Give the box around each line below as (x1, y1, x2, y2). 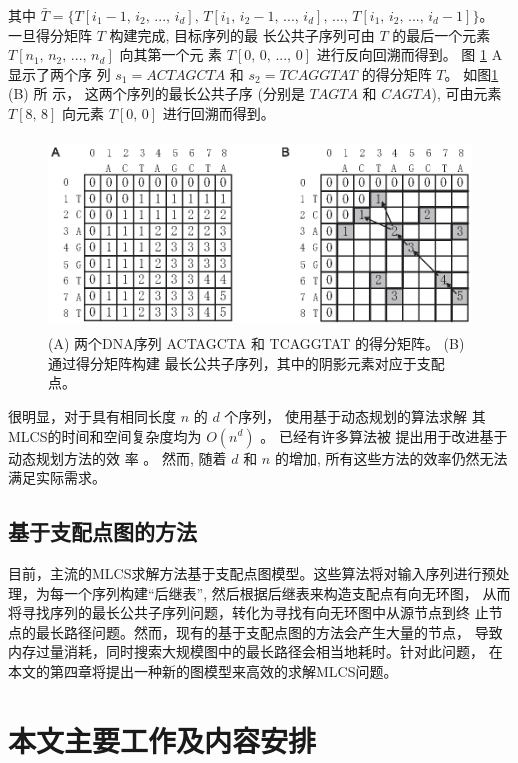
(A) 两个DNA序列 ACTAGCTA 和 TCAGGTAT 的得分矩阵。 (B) (48, 333, 465, 354)
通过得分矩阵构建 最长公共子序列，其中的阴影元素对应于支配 (48, 352, 445, 373)
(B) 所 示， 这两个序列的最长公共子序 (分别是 (8, 83, 305, 104)
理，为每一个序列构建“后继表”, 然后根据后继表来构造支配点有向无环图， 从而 (8, 582, 511, 603)
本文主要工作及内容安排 (8, 719, 317, 760)
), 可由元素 (431, 83, 502, 104)
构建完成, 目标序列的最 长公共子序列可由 (109, 24, 375, 45)
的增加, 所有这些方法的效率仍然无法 (274, 447, 508, 468)
